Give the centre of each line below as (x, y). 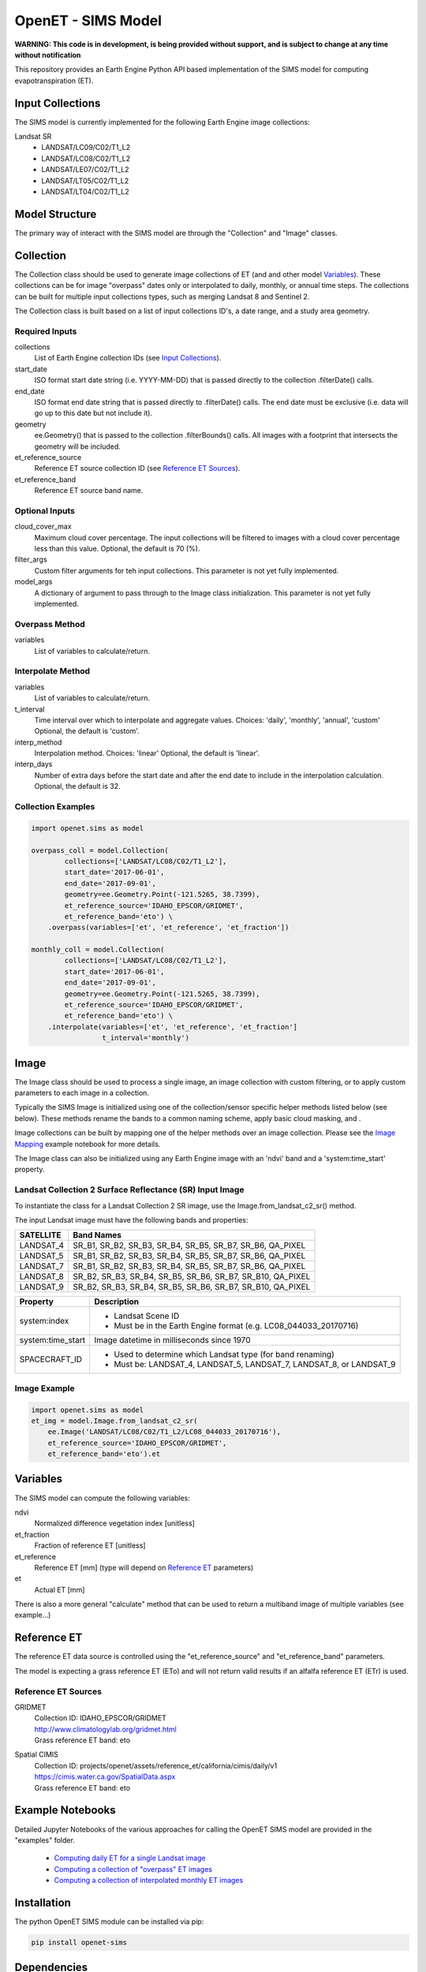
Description (117, 1302)
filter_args (31, 559)
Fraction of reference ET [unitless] (90, 1545)
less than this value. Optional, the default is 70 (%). (117, 549)
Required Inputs (46, 331)
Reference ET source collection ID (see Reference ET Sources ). (137, 469)
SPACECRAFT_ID (51, 1359)
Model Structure (56, 214)
